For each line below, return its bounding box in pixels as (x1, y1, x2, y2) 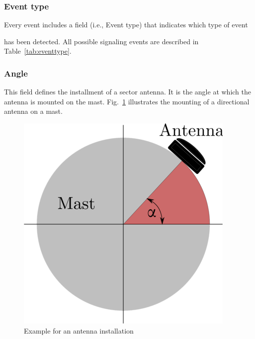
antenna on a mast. (4, 106, 63, 116)
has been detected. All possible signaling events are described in (4, 36, 199, 46)
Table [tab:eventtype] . (4, 46, 72, 56)
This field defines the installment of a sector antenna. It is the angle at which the (4, 86, 251, 97)
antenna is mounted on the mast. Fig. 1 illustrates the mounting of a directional (4, 96, 250, 106)
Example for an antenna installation (24, 325, 134, 336)
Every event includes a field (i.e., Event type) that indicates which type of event (4, 19, 248, 30)
